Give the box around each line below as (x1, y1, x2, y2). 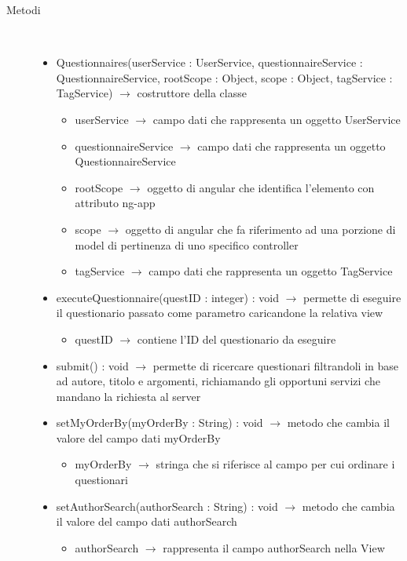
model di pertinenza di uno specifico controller (75, 236, 299, 253)
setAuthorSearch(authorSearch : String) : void (56, 497, 278, 514)
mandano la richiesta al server (56, 388, 201, 404)
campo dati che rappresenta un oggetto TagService (148, 263, 393, 279)
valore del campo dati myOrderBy (56, 429, 221, 446)
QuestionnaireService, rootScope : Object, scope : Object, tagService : (56, 69, 393, 86)
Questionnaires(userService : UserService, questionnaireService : (56, 54, 363, 71)
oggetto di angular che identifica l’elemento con (147, 179, 375, 195)
